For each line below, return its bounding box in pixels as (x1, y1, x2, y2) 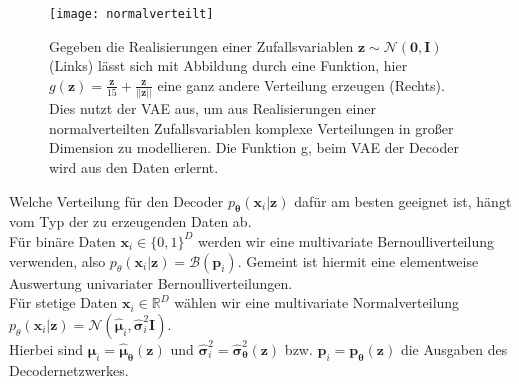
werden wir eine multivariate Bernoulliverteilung (197, 230, 494, 251)
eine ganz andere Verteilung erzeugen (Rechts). (157, 74, 445, 95)
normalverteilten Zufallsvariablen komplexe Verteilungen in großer (49, 117, 454, 138)
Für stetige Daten (9, 292, 118, 313)
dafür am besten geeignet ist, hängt (294, 190, 512, 211)
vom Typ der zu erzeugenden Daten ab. (9, 211, 252, 232)
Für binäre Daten (9, 230, 116, 251)
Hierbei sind (9, 338, 84, 359)
